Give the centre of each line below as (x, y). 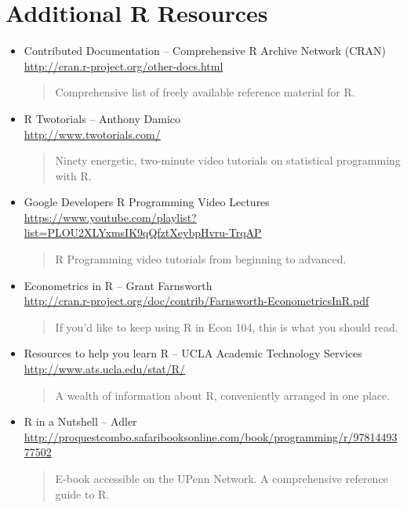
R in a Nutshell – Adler (80, 421)
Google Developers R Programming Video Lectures (147, 202)
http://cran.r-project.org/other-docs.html (124, 65)
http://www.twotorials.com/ (92, 134)
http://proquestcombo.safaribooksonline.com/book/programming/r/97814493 (211, 436)
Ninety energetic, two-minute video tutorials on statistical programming (228, 160)
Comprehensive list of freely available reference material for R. (205, 92)
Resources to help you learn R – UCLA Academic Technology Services (193, 353)
